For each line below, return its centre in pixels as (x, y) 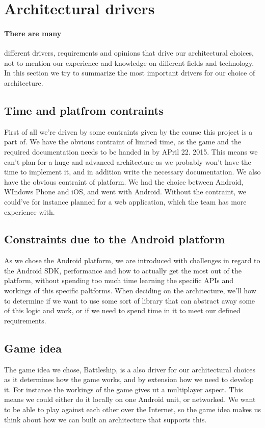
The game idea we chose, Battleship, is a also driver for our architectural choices (130, 369)
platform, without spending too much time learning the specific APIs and (119, 280)
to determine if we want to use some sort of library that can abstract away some (130, 300)
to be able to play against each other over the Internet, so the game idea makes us (132, 409)
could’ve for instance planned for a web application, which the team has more (125, 201)
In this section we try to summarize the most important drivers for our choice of (130, 73)
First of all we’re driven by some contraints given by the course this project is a (128, 131)
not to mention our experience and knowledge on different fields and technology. (129, 62)
